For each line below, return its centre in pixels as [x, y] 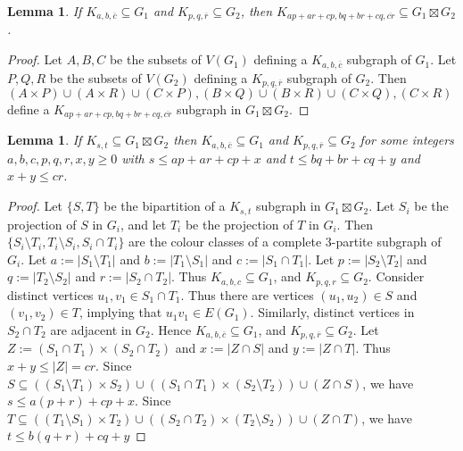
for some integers [407, 140]
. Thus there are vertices [247, 294]
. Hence [171, 329]
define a [29, 109]
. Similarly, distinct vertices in [332, 312]
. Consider [396, 276]
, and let [143, 224]
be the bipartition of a [165, 206]
